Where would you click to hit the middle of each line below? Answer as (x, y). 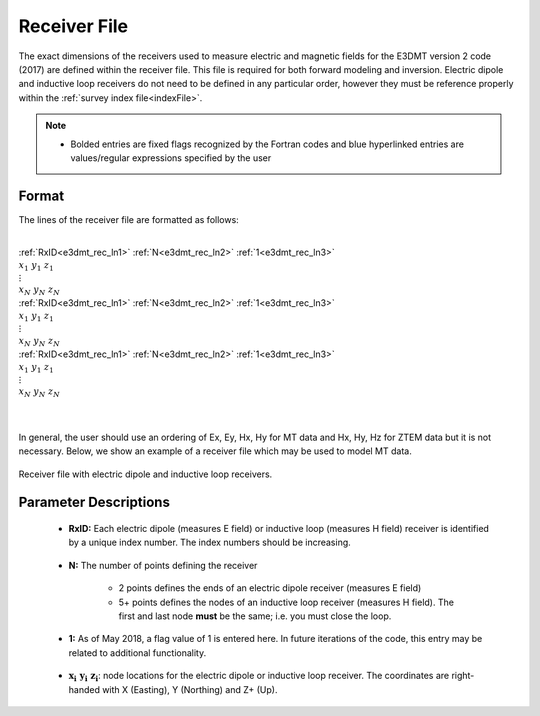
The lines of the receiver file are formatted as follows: (128, 219)
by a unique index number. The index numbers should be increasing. (210, 542)
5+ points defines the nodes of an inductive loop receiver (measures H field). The (286, 602)
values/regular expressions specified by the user (171, 157)
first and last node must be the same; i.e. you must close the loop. (255, 616)
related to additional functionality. (137, 652)
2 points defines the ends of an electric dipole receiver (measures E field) (270, 588)
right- (463, 676)
